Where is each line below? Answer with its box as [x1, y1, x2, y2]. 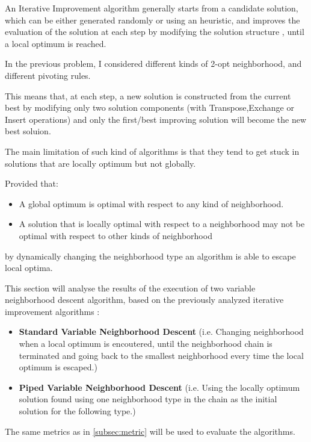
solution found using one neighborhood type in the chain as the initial [19, 393, 277, 405]
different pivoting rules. [5, 69, 91, 81]
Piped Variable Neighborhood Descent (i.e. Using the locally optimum [19, 381, 300, 393]
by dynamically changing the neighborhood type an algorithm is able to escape [5, 249, 296, 262]
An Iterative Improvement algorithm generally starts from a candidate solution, [5, 2, 298, 14]
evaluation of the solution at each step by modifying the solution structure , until [5, 25, 304, 38]
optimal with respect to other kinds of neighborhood [19, 229, 212, 241]
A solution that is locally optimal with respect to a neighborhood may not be [19, 217, 305, 230]
